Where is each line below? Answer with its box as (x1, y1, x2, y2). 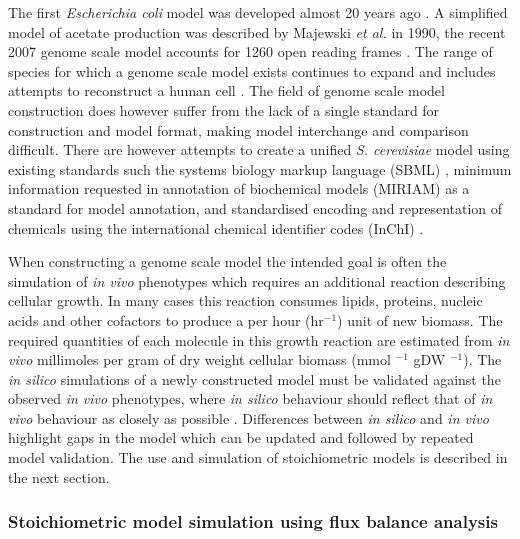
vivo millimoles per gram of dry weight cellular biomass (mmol (8, 349, 391, 370)
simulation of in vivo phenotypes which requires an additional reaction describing (8, 270, 506, 291)
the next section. (8, 466, 110, 487)
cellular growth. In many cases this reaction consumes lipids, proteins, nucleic (8, 290, 483, 311)
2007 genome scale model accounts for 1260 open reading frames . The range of (8, 41, 493, 62)
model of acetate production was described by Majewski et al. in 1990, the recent (8, 21, 506, 42)
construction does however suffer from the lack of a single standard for (8, 99, 440, 120)
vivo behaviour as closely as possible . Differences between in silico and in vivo (8, 407, 489, 428)
